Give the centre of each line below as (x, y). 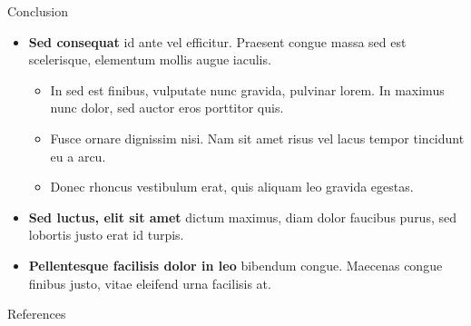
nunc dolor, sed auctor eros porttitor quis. (167, 108)
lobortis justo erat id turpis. (106, 235)
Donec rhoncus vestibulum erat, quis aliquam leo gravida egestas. (232, 187)
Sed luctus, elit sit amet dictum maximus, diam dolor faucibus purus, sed (242, 217)
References (37, 314)
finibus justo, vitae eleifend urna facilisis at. (150, 283)
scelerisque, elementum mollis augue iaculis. (150, 59)
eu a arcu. (78, 156)
